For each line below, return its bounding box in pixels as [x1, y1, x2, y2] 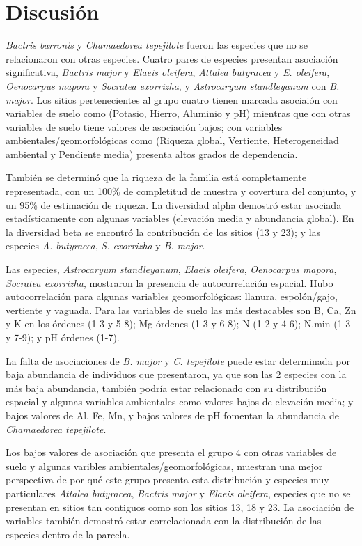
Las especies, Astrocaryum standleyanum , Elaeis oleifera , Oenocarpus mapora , [6, 262, 337, 276]
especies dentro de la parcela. [6, 526, 130, 541]
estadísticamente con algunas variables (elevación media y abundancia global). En [6, 211, 354, 226]
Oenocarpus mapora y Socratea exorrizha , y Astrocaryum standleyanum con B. [6, 78, 340, 93]
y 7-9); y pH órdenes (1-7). [6, 330, 120, 344]
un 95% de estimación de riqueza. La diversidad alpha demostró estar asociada [6, 197, 342, 212]
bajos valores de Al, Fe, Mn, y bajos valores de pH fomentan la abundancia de [6, 407, 339, 422]
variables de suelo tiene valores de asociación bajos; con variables [6, 119, 283, 134]
